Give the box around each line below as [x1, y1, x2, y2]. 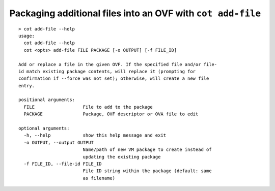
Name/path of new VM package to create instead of [82, 147, 212, 152]
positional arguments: [18, 97, 75, 103]
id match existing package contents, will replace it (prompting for [18, 69, 196, 74]
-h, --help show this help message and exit [23, 133, 167, 138]
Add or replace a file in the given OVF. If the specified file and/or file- [18, 61, 217, 67]
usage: [18, 33, 35, 39]
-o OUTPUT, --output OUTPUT [23, 140, 94, 145]
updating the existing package [82, 154, 161, 160]
